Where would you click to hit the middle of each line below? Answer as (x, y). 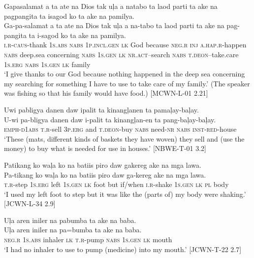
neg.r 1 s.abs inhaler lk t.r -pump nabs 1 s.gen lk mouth (88, 240)
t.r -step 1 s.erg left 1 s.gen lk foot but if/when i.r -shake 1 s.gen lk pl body (116, 184)
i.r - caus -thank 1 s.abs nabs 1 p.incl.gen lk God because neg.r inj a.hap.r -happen (125, 45)
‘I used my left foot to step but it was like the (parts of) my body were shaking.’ (125, 194)
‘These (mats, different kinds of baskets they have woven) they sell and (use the (124, 138)
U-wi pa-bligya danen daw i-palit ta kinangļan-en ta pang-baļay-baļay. (110, 119)
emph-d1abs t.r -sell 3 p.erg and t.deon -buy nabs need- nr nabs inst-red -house (120, 129)
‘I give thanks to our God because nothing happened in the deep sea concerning (125, 74)
